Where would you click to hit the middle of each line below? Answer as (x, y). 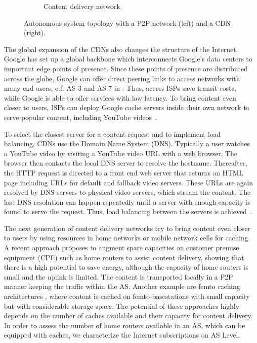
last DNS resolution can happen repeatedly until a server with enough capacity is (127, 201)
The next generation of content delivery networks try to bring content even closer (127, 228)
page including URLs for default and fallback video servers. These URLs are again (128, 182)
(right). (35, 32)
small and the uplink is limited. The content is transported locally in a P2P (119, 276)
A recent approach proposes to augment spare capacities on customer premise (122, 248)
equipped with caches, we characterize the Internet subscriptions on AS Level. (122, 335)
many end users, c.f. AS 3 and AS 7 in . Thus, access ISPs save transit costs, (120, 88)
